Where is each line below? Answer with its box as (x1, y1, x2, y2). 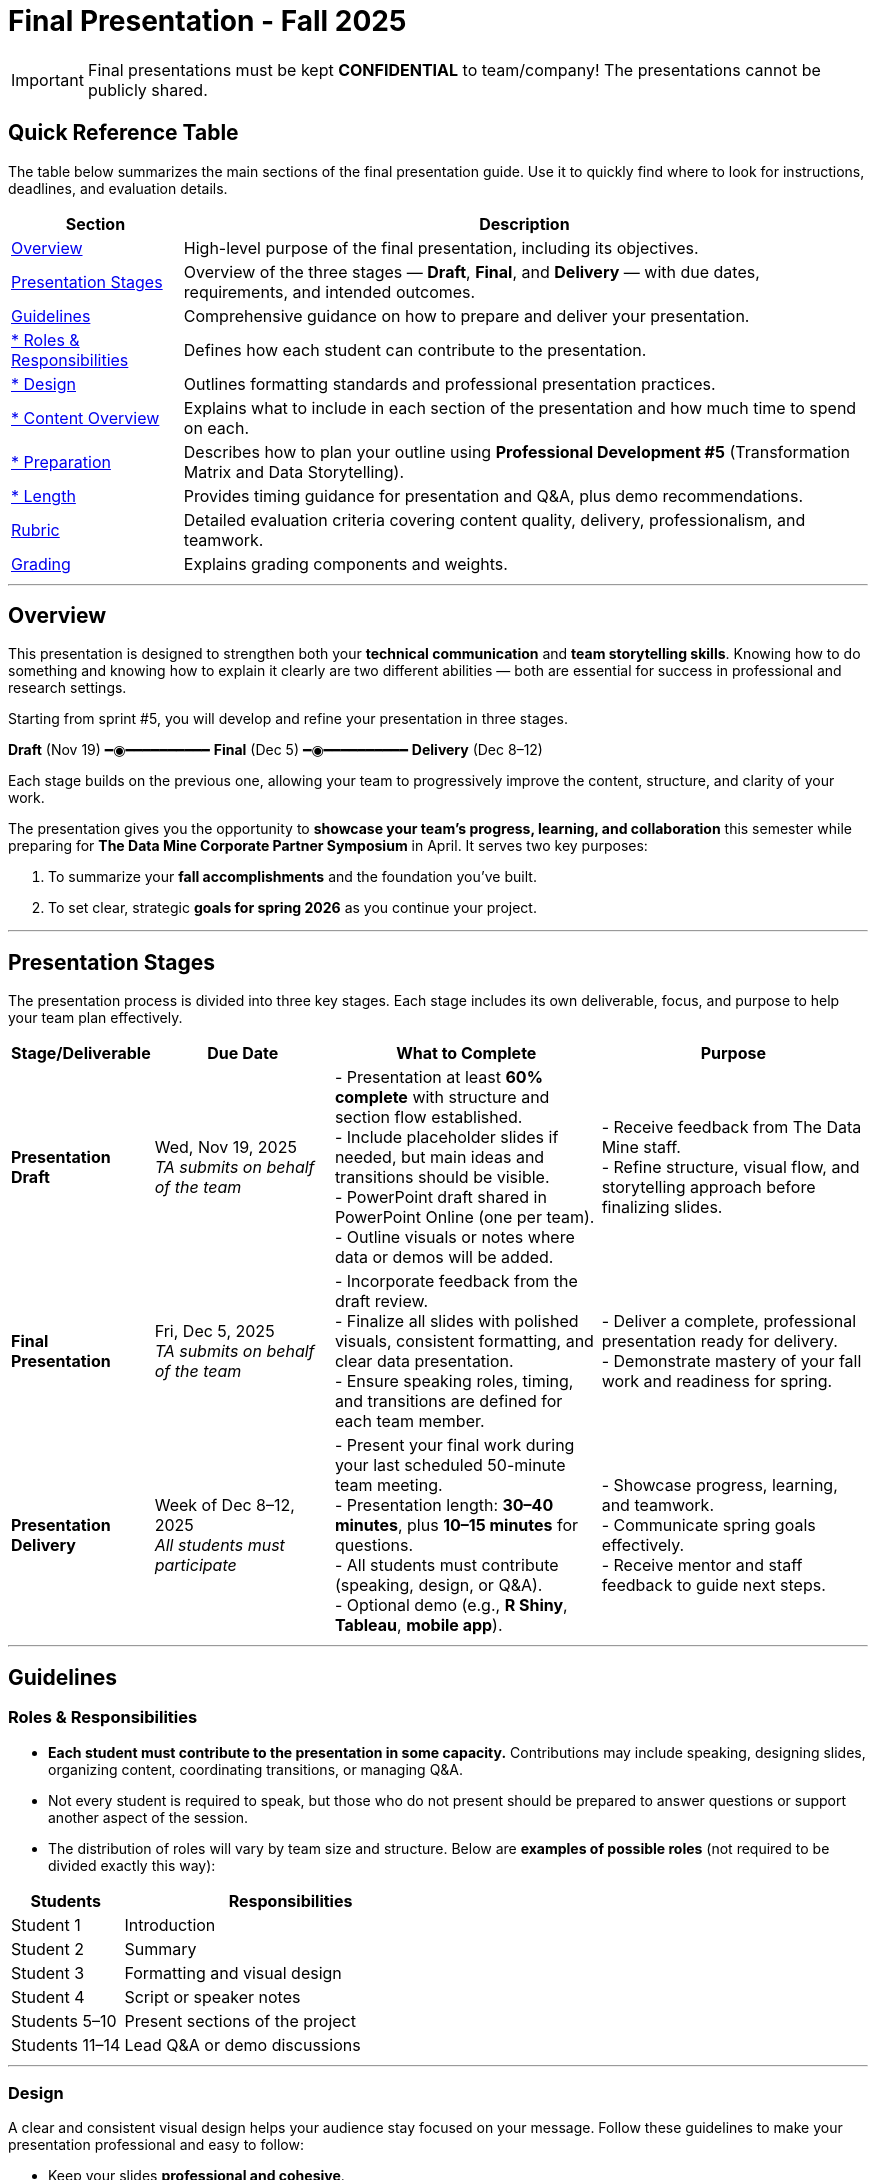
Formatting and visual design (124, 1962, 342, 1983)
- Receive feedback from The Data (601, 1117, 862, 1138)
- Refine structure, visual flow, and (601, 1157, 860, 1178)
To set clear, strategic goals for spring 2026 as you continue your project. (48, 899, 537, 917)
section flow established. (334, 1107, 523, 1128)
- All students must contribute (334, 1555, 559, 1576)
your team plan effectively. (8, 1009, 183, 1027)
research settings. (8, 679, 127, 697)
